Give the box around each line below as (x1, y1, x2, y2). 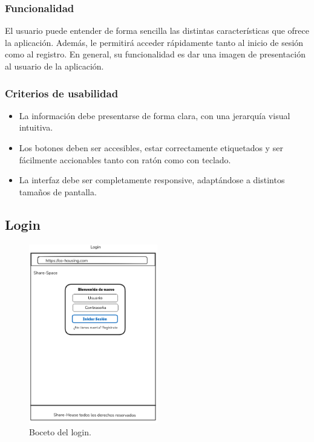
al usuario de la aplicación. (5, 60, 104, 72)
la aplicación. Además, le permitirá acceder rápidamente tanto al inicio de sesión (5, 36, 304, 48)
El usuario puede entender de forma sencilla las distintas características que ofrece (5, 24, 309, 37)
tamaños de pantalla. (19, 185, 97, 198)
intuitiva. (19, 121, 53, 134)
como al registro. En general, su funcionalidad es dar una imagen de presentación (5, 48, 306, 60)
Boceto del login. (29, 425, 91, 438)
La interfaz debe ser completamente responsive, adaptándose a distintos (19, 174, 285, 186)
